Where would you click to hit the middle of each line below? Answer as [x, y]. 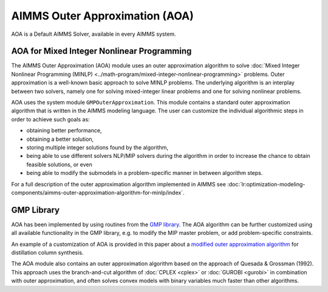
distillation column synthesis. [47, 253]
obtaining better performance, [64, 131]
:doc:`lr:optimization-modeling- [266, 184]
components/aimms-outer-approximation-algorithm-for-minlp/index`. [98, 192]
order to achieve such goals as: [51, 119]
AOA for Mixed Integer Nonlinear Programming [101, 51]
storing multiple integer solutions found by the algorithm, [97, 147]
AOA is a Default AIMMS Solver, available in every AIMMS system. [94, 34]
